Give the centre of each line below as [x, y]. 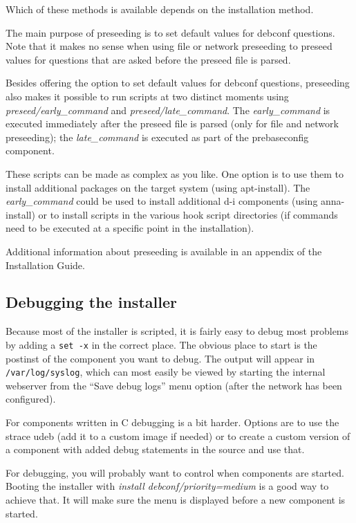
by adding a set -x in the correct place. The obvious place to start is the [161, 344]
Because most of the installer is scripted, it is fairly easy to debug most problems [177, 331]
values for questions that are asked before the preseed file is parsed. [148, 59]
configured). [31, 399]
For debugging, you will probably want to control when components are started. [175, 472]
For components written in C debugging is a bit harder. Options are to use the [172, 422]
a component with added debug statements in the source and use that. [155, 449]
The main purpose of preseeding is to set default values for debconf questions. [170, 32]
